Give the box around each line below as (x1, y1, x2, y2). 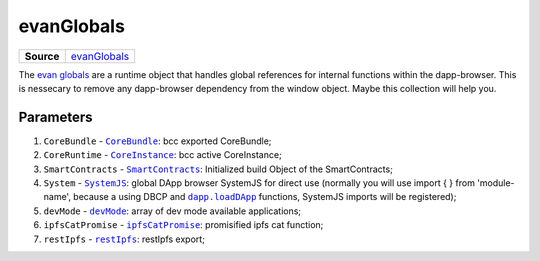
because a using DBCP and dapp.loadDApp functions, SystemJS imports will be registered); (73, 191, 457, 203)
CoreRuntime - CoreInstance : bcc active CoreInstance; (43, 149, 282, 161)
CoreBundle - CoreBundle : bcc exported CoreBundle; (43, 135, 272, 147)
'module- (476, 177, 515, 189)
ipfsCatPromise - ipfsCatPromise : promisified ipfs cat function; (43, 219, 324, 231)
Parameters (18, 108, 93, 125)
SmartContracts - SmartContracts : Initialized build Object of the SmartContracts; (43, 163, 394, 175)
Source (24, 49, 60, 63)
